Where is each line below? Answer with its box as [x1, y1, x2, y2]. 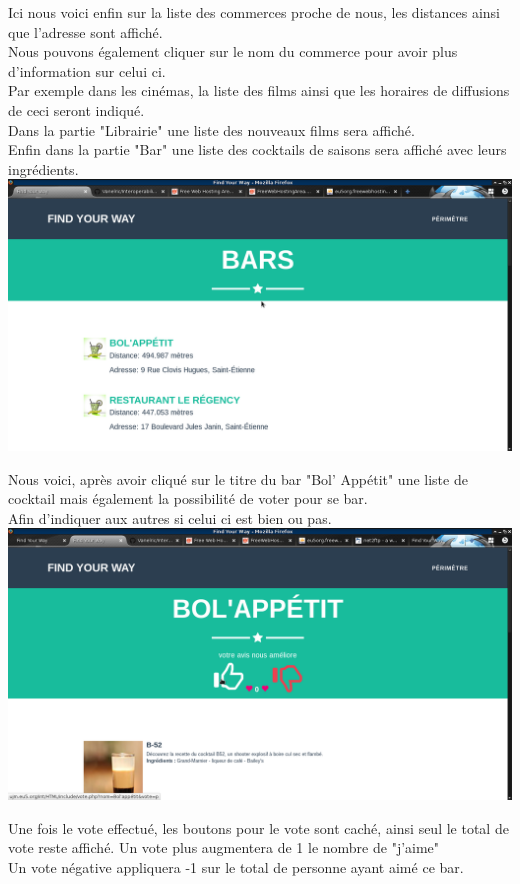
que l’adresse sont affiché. [8, 21, 163, 42]
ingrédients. [8, 158, 79, 179]
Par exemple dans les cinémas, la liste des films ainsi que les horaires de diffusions [8, 80, 510, 101]
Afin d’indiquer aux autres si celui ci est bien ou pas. [8, 507, 332, 528]
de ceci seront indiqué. [8, 99, 145, 120]
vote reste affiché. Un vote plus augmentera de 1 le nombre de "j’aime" [8, 837, 440, 858]
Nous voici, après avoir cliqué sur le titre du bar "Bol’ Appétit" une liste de [8, 468, 468, 489]
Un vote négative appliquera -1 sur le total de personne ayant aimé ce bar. [8, 856, 464, 877]
